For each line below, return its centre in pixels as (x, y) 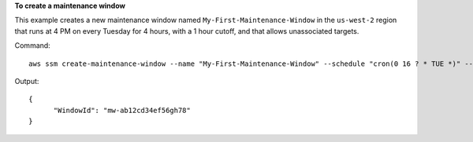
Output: (27, 81)
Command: (32, 46)
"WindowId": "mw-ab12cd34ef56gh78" (122, 110)
